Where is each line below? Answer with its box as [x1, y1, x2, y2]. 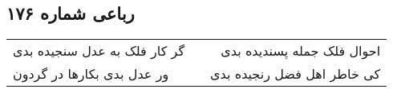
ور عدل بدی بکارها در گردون [13, 64, 169, 83]
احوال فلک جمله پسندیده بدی [221, 41, 381, 60]
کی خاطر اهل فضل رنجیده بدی [210, 64, 381, 83]
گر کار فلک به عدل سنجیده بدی [13, 41, 185, 60]
